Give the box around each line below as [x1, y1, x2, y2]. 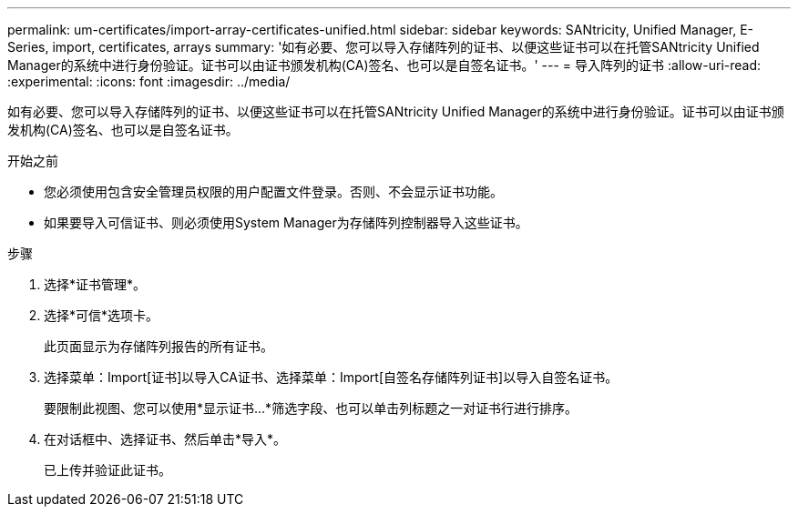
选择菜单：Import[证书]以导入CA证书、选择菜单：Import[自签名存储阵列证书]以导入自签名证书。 [44, 369, 619, 385]
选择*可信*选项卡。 [44, 307, 159, 323]
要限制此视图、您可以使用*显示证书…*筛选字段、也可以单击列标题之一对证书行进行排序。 [44, 400, 578, 416]
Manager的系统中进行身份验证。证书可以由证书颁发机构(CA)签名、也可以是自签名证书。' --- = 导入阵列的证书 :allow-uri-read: [7, 57, 762, 73]
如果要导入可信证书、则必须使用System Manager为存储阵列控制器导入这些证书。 [44, 215, 528, 230]
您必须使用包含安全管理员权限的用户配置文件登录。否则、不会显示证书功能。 [44, 184, 503, 199]
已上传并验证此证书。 [44, 462, 171, 478]
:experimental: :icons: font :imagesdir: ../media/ [7, 74, 291, 89]
